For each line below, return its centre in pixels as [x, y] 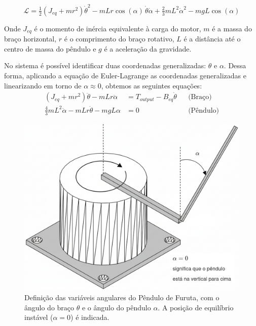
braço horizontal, [30, 39]
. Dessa [235, 65]
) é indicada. [90, 317]
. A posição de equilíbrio [196, 307]
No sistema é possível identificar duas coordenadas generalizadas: [105, 65]
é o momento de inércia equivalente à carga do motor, [118, 28]
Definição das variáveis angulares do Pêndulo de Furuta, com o [122, 297]
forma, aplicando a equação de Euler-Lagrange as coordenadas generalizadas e [125, 75]
